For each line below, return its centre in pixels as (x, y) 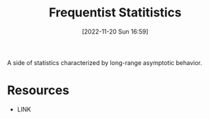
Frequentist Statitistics (115, 13)
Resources (38, 91)
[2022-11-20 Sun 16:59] (115, 31)
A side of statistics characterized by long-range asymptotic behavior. (104, 62)
